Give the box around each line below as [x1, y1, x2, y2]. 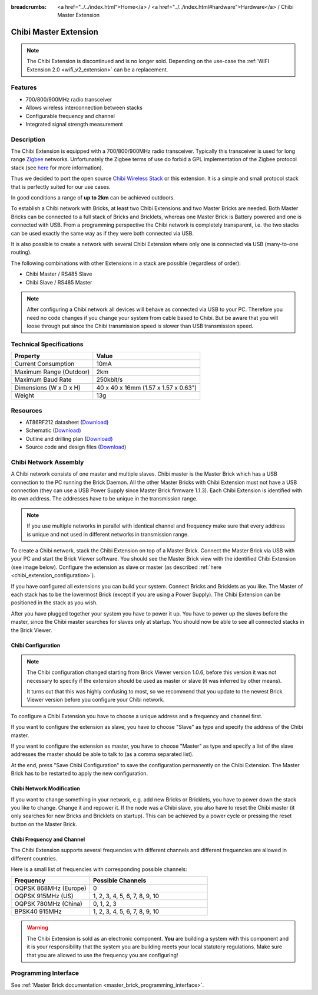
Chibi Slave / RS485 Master [25, 279, 92, 286]
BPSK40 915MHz [14, 908, 62, 916]
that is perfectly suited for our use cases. [11, 183, 111, 190]
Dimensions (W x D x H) [14, 384, 81, 392]
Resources [11, 406, 42, 414]
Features [11, 83, 37, 91]
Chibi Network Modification [11, 785, 81, 792]
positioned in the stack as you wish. [11, 599, 98, 606]
